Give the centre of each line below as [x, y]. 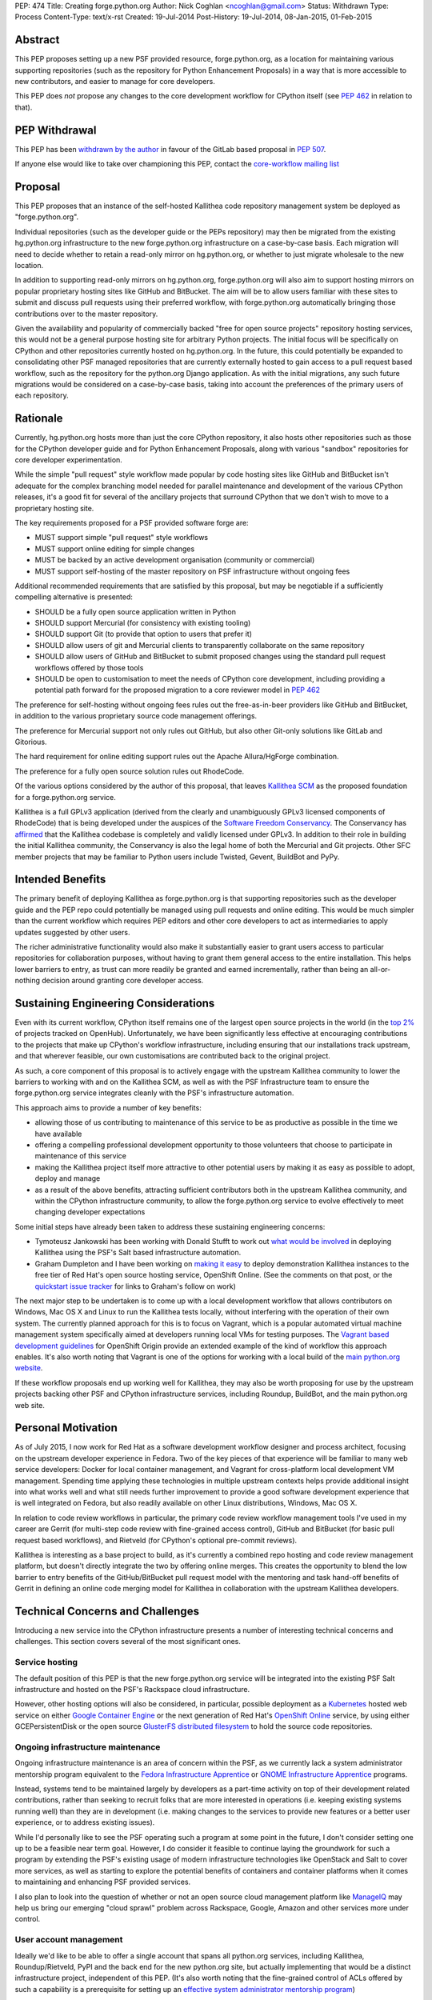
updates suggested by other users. [72, 932]
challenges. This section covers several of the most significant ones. [128, 1642]
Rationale [39, 419]
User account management [69, 1940]
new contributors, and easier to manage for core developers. [115, 82]
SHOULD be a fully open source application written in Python [135, 611]
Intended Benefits [60, 880]
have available [58, 1134]
